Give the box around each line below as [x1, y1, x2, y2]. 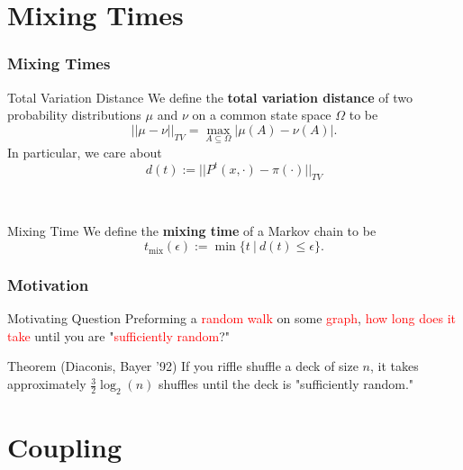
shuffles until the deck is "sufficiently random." [159, 375, 414, 393]
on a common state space [192, 105, 331, 124]
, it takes [370, 357, 419, 375]
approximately [7, 375, 86, 393]
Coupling [7, 429, 123, 465]
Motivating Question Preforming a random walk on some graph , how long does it [7, 309, 457, 328]
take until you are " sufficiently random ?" [7, 326, 231, 345]
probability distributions [7, 105, 141, 124]
